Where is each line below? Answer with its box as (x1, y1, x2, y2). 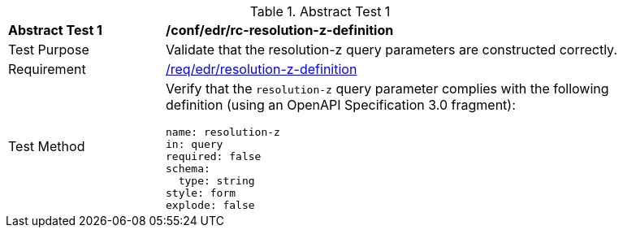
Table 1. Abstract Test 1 (249, 3, 391, 19)
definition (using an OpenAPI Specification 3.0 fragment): (166, 97, 516, 113)
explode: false (166, 199, 255, 211)
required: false (166, 150, 262, 162)
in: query (166, 138, 223, 150)
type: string (178, 175, 255, 187)
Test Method (8, 137, 85, 154)
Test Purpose (8, 41, 89, 58)
